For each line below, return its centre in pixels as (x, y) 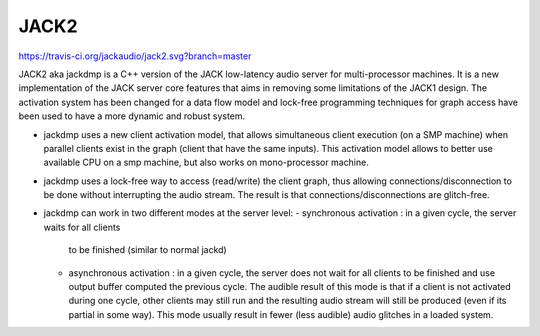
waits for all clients (82, 227)
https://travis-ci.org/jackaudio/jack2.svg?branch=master (135, 56)
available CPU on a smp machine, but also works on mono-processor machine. (206, 162)
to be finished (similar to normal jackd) (147, 250)
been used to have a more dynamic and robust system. (132, 116)
